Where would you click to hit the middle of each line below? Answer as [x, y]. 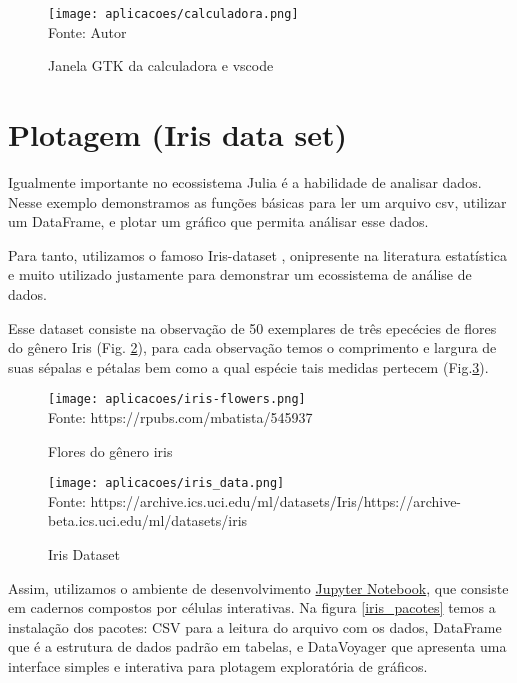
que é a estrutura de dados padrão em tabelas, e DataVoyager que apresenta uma [257, 646]
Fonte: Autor [87, 31]
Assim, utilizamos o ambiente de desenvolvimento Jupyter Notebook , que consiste [258, 587]
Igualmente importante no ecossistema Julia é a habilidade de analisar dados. [245, 181]
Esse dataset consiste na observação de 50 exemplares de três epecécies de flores [252, 327]
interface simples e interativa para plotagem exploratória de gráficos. [218, 665]
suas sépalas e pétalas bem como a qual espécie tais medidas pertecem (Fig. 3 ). [248, 366]
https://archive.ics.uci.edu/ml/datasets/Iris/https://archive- [276, 500]
